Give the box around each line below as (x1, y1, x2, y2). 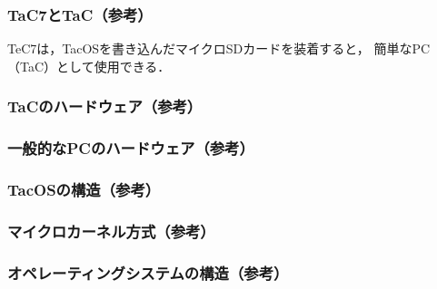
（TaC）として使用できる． (7, 56, 171, 75)
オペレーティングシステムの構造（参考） (7, 261, 289, 284)
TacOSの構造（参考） (7, 178, 161, 201)
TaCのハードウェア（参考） (7, 95, 203, 118)
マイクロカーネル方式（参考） (7, 219, 215, 242)
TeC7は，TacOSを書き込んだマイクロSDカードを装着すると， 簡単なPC (7, 39, 431, 58)
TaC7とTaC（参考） (7, 3, 153, 25)
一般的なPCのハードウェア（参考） (7, 137, 254, 159)
